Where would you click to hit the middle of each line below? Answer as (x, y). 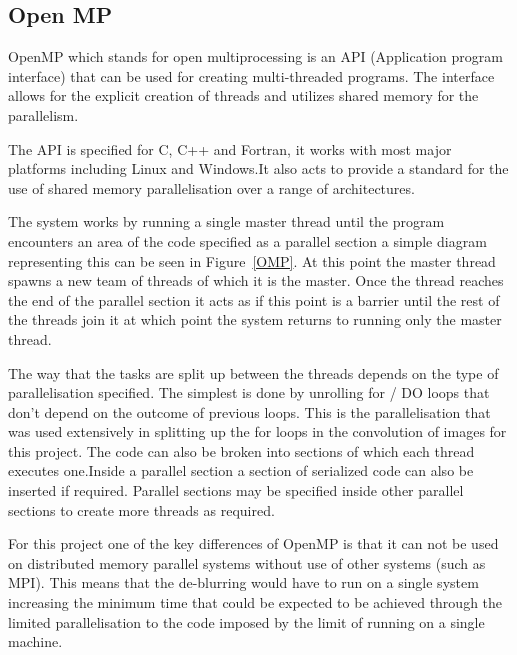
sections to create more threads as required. (141, 509)
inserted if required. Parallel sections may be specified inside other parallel (236, 490)
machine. (35, 641)
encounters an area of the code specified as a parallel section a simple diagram (247, 240)
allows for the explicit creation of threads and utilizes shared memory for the (243, 95)
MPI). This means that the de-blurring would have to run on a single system (243, 582)
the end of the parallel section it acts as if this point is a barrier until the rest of (254, 299)
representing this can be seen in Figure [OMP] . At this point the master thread (252, 260)
